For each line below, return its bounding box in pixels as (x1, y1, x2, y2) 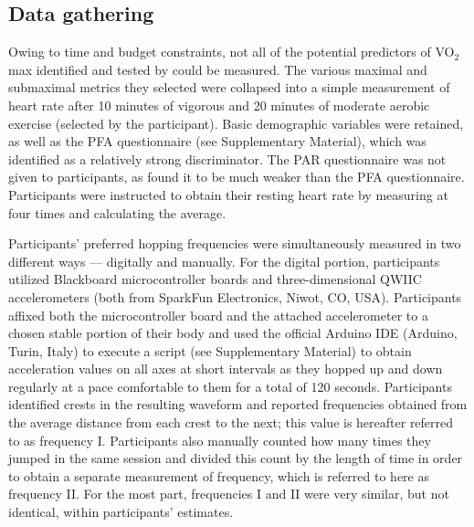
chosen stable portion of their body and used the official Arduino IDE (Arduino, (8, 323, 458, 343)
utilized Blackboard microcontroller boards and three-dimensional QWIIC (8, 269, 422, 289)
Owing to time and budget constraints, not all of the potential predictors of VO (8, 42, 455, 61)
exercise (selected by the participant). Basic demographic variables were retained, (8, 113, 464, 132)
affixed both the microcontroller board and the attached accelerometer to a (8, 305, 428, 324)
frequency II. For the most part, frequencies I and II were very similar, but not (8, 484, 449, 503)
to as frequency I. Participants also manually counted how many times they (8, 430, 431, 449)
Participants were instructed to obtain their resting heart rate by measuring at (8, 184, 448, 204)
